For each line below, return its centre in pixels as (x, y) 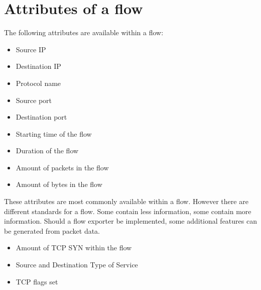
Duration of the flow (47, 151)
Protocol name (38, 83)
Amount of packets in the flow (62, 167)
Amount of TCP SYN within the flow (74, 248)
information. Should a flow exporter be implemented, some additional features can (130, 221)
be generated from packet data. (52, 230)
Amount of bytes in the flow (59, 184)
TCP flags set (37, 281)
